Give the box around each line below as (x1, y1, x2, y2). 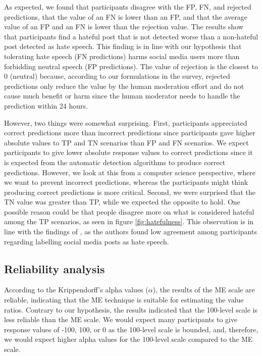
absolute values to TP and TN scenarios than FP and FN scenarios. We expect (4, 137, 249, 147)
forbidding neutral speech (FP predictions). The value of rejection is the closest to (4, 61, 258, 71)
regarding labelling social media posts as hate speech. (4, 236, 169, 246)
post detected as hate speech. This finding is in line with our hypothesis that (4, 41, 242, 52)
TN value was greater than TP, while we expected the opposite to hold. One (4, 196, 240, 207)
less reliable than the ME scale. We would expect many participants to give (4, 314, 238, 325)
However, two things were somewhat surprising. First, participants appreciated (4, 117, 247, 128)
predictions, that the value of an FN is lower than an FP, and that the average (4, 11, 247, 22)
